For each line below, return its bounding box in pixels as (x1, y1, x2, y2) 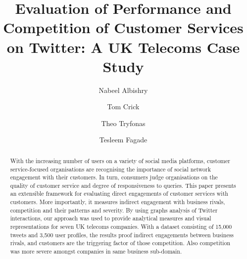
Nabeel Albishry (99, 85, 148, 95)
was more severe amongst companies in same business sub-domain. (10, 247, 182, 256)
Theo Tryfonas (101, 118, 146, 128)
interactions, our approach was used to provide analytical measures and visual (10, 214, 211, 222)
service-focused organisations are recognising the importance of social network (10, 165, 211, 173)
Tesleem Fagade (99, 134, 148, 145)
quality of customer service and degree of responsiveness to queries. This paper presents (10, 181, 236, 189)
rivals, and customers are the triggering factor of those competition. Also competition (10, 239, 231, 247)
